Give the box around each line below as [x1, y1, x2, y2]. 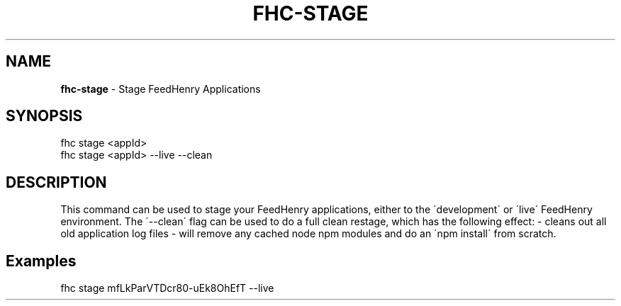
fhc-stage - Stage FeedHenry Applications [60, 82, 261, 95]
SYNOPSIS [6, 107, 83, 125]
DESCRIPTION [6, 173, 107, 191]
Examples [6, 251, 77, 270]
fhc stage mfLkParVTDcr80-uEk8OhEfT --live [60, 282, 274, 295]
